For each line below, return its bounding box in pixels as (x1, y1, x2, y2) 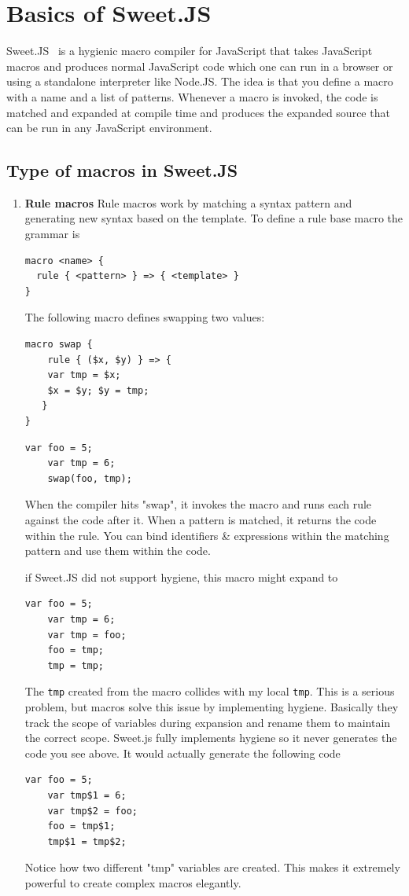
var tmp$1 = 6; (47, 789, 127, 801)
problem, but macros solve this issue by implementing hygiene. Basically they (24, 698, 399, 714)
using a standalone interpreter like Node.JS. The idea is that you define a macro (6, 73, 393, 90)
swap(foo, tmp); (47, 472, 132, 484)
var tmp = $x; (47, 369, 121, 381)
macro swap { (24, 339, 93, 351)
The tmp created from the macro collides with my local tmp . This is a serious (24, 683, 395, 700)
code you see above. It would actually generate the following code (24, 744, 341, 761)
